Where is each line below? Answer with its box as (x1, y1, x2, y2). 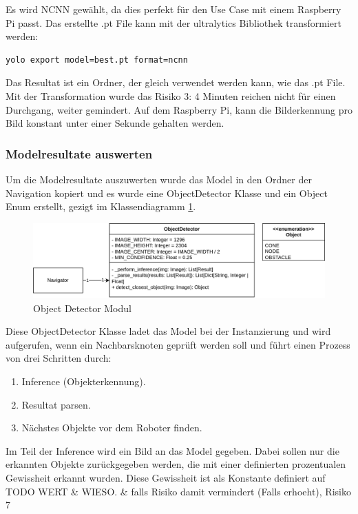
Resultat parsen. (21, 397, 91, 411)
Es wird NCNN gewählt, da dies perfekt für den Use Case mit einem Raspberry (6, 2, 341, 16)
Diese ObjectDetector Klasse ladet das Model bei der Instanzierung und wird (6, 324, 331, 338)
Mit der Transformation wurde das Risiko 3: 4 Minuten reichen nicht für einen (6, 88, 336, 103)
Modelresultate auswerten (6, 145, 153, 162)
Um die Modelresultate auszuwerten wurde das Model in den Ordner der (6, 172, 312, 186)
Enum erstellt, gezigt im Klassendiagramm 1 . (6, 199, 196, 214)
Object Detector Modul (33, 300, 131, 315)
